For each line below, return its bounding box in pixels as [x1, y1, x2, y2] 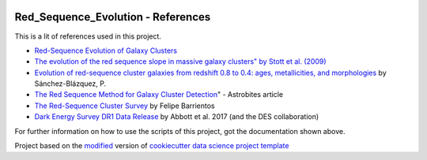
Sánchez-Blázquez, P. [34, 79, 107, 88]
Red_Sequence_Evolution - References [14, 10, 211, 24]
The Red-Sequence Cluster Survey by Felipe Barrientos [34, 101, 215, 110]
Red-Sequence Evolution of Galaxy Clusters [34, 46, 178, 55]
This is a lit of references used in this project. [14, 32, 162, 41]
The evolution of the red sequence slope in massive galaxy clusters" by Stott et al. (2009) [34, 57, 327, 66]
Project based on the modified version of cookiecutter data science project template [14, 141, 289, 151]
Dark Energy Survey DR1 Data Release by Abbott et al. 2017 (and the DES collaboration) [34, 112, 319, 121]
